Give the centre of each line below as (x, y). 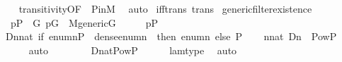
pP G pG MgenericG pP (84, 22)
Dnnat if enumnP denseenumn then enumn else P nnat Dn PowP (171, 36)
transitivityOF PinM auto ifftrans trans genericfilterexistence (165, 8)
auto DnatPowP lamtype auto (133, 50)
